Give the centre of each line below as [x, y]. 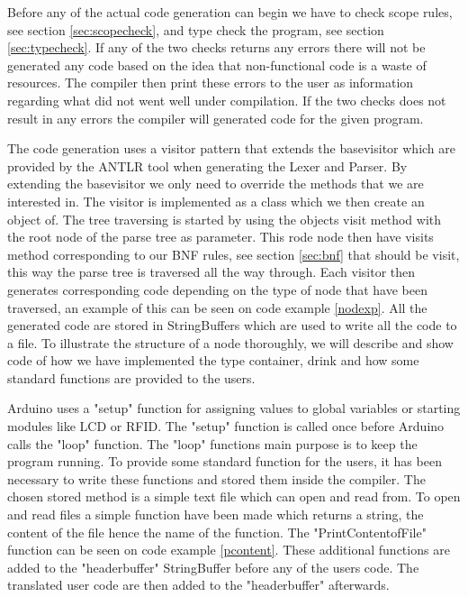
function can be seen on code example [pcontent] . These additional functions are [229, 550]
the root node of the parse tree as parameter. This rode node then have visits [220, 237]
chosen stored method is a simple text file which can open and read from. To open [234, 496]
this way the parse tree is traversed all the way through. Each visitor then [211, 272]
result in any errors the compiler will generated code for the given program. [216, 118]
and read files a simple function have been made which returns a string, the [216, 514]
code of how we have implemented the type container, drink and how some [213, 360]
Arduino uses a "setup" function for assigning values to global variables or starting [234, 408]
